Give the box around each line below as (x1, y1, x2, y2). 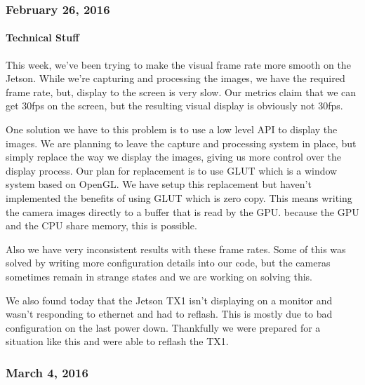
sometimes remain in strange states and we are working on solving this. (6, 269, 312, 283)
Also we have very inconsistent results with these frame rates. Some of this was (6, 241, 346, 256)
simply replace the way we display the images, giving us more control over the (6, 149, 341, 164)
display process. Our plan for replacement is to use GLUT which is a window (6, 163, 338, 177)
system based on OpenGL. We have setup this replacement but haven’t (6, 177, 312, 191)
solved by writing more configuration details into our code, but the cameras (6, 255, 331, 270)
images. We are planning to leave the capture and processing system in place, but (6, 135, 357, 150)
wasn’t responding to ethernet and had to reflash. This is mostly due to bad (6, 306, 333, 321)
